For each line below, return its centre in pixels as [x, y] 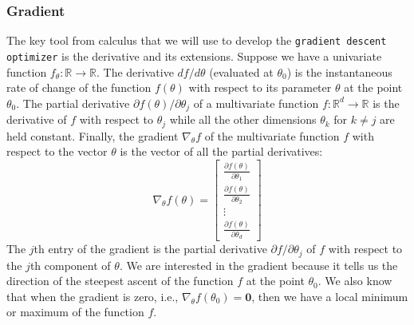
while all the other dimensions [243, 119]
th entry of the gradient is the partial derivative [150, 249]
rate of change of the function [79, 87]
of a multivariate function [256, 103]
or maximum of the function [75, 312]
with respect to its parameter [260, 87]
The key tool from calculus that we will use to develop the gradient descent [197, 40]
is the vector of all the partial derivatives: [221, 151]
